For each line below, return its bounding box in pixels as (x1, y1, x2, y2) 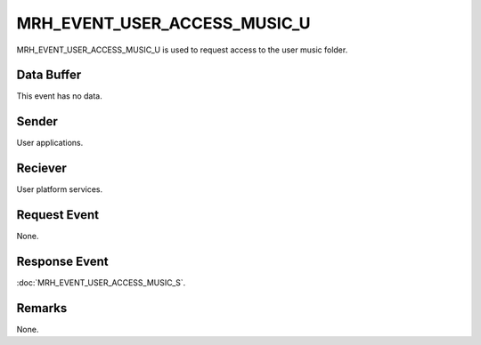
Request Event (16, 207, 100, 222)
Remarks (16, 301, 68, 316)
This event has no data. (16, 91, 102, 101)
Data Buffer (16, 68, 82, 83)
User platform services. (16, 184, 102, 195)
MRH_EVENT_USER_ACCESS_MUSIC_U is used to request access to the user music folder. (16, 44, 348, 55)
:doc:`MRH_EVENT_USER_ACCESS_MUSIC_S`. (16, 277, 186, 288)
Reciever (16, 161, 67, 176)
